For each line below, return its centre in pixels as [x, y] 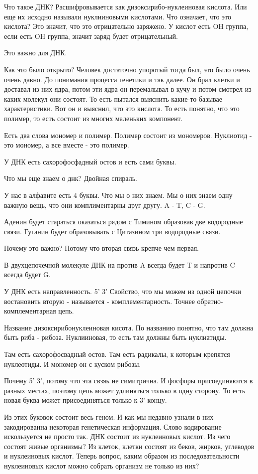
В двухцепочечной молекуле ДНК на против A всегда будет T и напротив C [120, 264]
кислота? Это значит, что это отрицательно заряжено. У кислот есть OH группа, [126, 26]
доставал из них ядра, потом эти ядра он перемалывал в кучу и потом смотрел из [128, 89]
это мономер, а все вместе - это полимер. [67, 145]
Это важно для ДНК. [36, 53]
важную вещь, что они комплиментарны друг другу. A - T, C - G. [105, 205]
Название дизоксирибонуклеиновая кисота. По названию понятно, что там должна [129, 327]
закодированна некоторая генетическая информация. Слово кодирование [113, 426]
